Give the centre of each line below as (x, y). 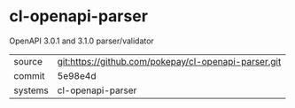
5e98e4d (77, 75)
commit (29, 75)
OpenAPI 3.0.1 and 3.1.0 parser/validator (82, 41)
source (28, 61)
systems (31, 90)
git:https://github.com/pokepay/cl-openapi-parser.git (169, 61)
